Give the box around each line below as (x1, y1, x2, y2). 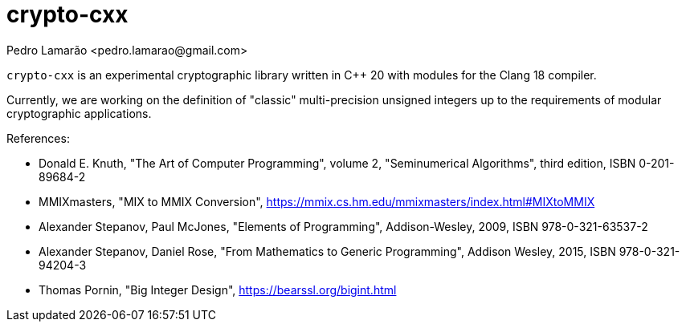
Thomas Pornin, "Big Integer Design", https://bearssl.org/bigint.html (39, 282, 397, 297)
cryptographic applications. (6, 106, 152, 120)
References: (6, 131, 70, 145)
